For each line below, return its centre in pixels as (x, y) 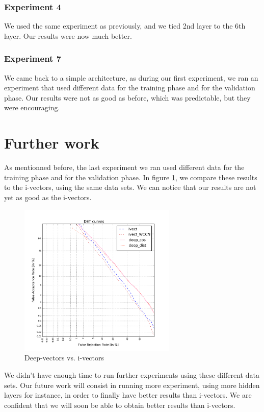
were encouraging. (32, 107)
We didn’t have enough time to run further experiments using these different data (132, 374)
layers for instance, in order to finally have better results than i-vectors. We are (128, 395)
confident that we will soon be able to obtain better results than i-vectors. (120, 405)
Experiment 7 (33, 58)
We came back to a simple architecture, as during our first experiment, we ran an (131, 77)
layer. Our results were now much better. (68, 35)
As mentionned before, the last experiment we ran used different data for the (124, 167)
